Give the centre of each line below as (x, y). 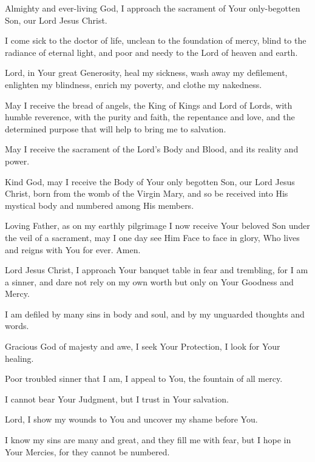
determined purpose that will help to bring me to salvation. (116, 128)
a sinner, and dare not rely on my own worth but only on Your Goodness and (149, 281)
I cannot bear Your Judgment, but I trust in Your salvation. (117, 399)
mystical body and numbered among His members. (100, 205)
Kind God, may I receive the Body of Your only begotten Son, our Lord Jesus (150, 181)
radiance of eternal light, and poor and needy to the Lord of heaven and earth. (151, 52)
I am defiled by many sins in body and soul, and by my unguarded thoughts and (155, 314)
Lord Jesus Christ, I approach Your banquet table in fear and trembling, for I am (157, 270)
